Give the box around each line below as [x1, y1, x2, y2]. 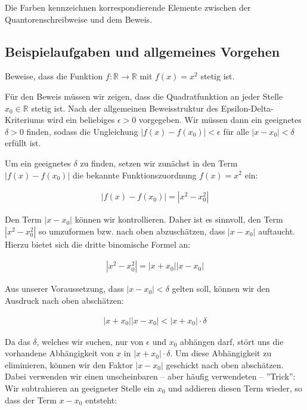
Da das [5, 335, 30, 347]
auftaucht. [258, 224, 295, 237]
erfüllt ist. [5, 137, 41, 149]
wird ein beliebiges [46, 113, 115, 126]
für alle [223, 125, 249, 137]
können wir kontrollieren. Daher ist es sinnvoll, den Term [75, 213, 283, 226]
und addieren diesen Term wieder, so [168, 381, 302, 394]
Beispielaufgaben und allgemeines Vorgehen [5, 42, 280, 60]
